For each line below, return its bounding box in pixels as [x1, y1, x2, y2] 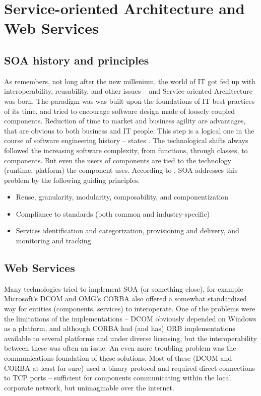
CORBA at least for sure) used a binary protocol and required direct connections [4, 362, 255, 373]
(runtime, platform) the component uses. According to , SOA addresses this [4, 165, 238, 175]
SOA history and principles [4, 52, 149, 68]
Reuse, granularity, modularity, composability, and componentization [16, 191, 229, 202]
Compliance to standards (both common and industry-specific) [16, 208, 210, 219]
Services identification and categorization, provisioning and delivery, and [16, 225, 239, 236]
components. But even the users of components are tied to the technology [4, 155, 231, 165]
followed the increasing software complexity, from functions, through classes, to [4, 145, 248, 155]
